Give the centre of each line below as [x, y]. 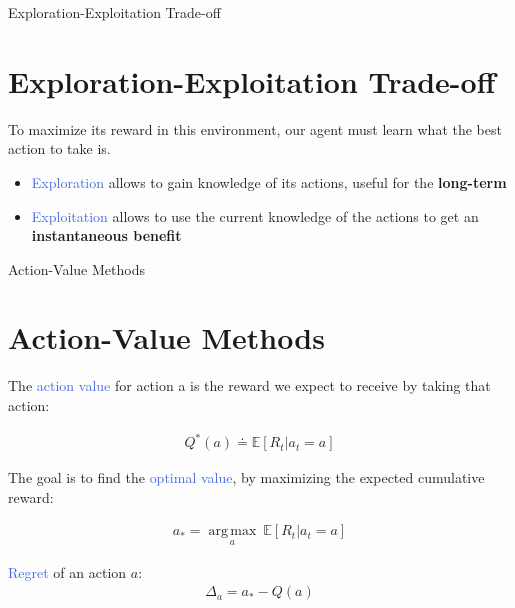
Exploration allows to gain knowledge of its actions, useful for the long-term [269, 181]
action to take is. [59, 148]
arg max [232, 531]
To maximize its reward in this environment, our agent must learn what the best [255, 128]
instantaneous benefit [106, 235]
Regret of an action [67, 571]
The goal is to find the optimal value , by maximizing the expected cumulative [246, 477]
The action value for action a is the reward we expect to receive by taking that [249, 385]
